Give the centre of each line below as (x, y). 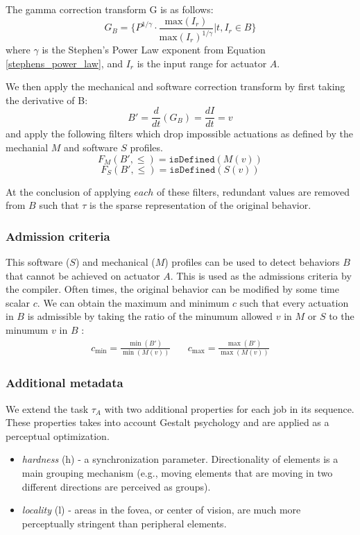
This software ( (38, 262)
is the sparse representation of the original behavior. (200, 205)
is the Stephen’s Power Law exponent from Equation (154, 49)
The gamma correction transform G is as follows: (110, 9)
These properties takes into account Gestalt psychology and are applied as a (168, 422)
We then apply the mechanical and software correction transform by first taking (175, 86)
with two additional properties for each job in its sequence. (229, 408)
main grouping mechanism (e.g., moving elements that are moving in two (177, 472)
